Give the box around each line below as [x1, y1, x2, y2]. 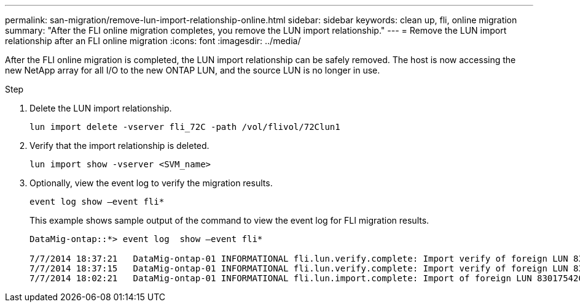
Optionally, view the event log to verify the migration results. [29, 178, 273, 188]
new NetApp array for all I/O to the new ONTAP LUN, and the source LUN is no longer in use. [5, 65, 380, 75]
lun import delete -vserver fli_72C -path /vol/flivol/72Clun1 [29, 122, 340, 132]
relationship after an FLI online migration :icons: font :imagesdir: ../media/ [5, 36, 301, 46]
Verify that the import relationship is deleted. [29, 140, 210, 151]
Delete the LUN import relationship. [29, 103, 172, 113]
